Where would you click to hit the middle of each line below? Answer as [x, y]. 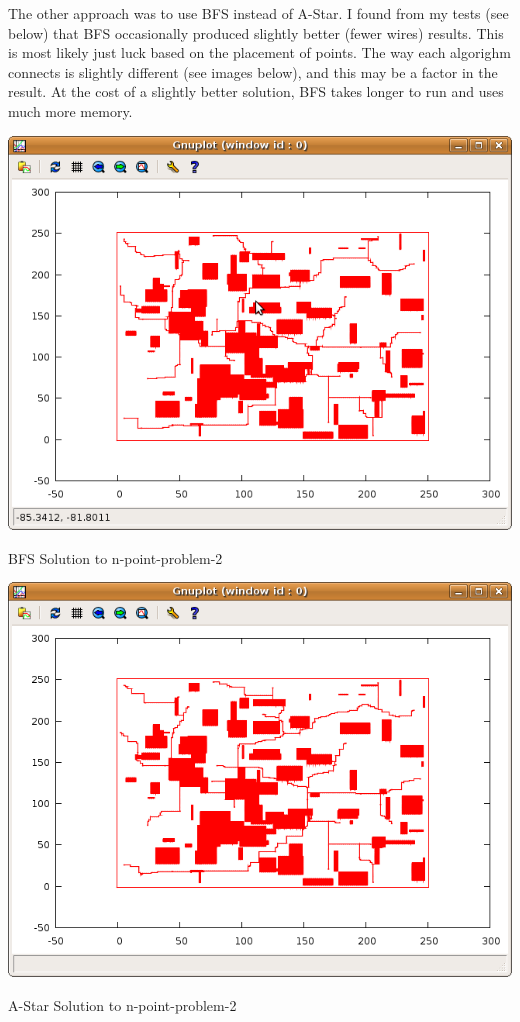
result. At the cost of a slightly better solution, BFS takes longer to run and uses [256, 91]
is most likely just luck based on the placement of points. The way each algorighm [259, 52]
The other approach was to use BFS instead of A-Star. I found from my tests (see [258, 13]
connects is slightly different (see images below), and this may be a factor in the [253, 71]
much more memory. [70, 110]
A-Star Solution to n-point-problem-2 [122, 1004]
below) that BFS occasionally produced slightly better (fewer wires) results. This [256, 32]
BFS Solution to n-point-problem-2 [115, 557]
